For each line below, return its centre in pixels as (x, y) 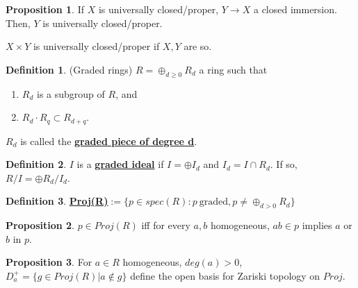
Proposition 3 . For (49, 262)
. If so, (284, 164)
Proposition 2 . (40, 225)
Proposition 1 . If (45, 9)
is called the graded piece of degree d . (109, 141)
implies (317, 225)
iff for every (166, 225)
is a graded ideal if (120, 164)
